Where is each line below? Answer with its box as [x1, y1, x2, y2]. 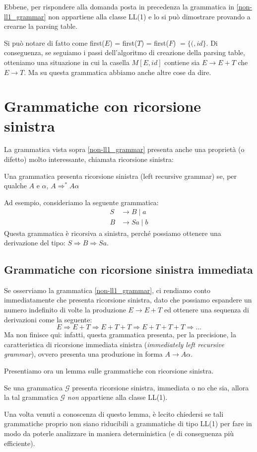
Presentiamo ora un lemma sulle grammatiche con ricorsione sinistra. [4, 366, 214, 376]
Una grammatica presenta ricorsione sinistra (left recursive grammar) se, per [4, 170, 237, 181]
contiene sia [164, 57, 200, 67]
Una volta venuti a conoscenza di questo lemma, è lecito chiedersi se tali [4, 408, 224, 419]
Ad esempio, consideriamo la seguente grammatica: [4, 197, 159, 207]
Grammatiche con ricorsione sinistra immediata [4, 262, 253, 277]
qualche [4, 180, 27, 191]
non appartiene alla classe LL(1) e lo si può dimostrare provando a [48, 11, 251, 21]
